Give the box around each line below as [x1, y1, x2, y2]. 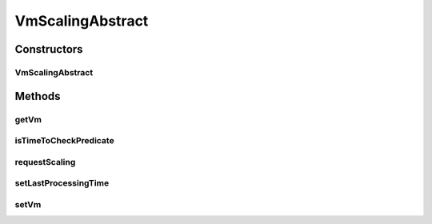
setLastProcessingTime [14, 178, 110, 189]
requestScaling [14, 156, 76, 167]
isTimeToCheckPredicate [14, 135, 115, 146]
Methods [14, 89, 61, 103]
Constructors [14, 42, 83, 56]
